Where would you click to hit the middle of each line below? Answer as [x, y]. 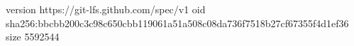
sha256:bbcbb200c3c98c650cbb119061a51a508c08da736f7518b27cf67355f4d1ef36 [177, 23]
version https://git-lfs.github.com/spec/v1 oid [106, 9]
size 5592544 [33, 37]
